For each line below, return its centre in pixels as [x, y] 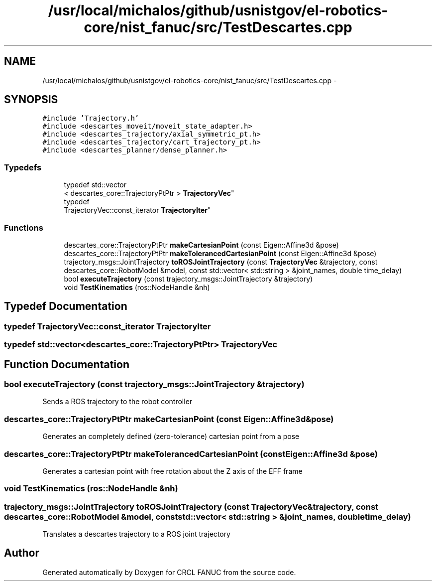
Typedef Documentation [66, 306]
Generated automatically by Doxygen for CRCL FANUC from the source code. [169, 572]
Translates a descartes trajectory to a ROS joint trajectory [136, 534]
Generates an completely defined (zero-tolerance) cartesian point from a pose [171, 437]
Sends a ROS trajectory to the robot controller [117, 402]
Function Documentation [67, 364]
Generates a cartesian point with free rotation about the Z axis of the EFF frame [172, 471]
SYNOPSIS [31, 100]
